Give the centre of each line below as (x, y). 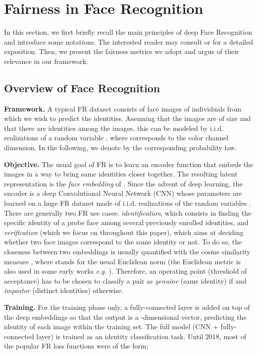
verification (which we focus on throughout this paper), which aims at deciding (124, 232)
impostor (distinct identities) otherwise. (64, 290)
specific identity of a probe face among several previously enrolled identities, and (126, 222)
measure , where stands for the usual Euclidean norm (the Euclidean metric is (123, 261)
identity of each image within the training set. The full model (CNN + (111, 326)
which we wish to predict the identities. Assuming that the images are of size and (128, 118)
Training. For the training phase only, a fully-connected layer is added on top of (127, 307)
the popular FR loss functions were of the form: (76, 346)
